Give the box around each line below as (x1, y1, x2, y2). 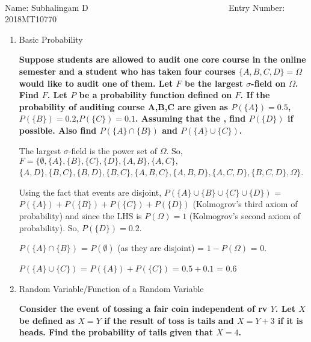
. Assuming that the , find (135, 112, 246, 125)
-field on (251, 76, 286, 89)
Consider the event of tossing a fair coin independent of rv (19, 302, 268, 315)
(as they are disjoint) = (117, 241, 205, 254)
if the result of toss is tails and (104, 314, 234, 326)
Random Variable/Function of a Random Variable (19, 282, 204, 294)
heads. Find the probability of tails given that (19, 326, 213, 338)
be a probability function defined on (79, 89, 232, 101)
